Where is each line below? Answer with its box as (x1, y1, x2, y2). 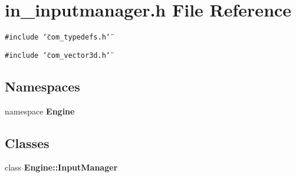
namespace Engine (5, 104, 75, 117)
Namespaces (5, 77, 80, 95)
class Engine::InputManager (5, 161, 118, 173)
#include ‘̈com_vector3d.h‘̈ (5, 51, 110, 60)
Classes (5, 133, 50, 152)
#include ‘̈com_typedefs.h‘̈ (5, 33, 110, 42)
